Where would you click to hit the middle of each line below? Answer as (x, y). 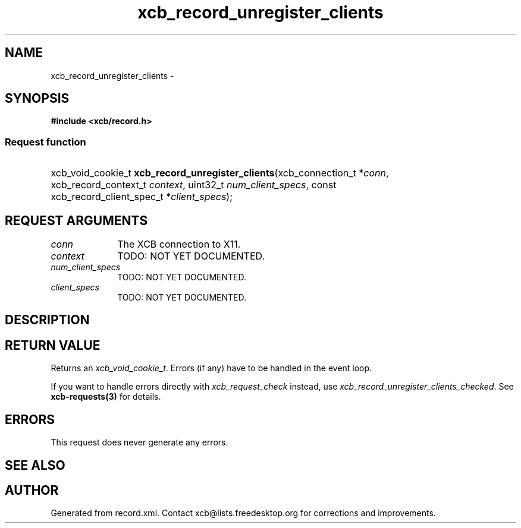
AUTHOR (32, 490)
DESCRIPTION (47, 320)
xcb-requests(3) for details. (106, 397)
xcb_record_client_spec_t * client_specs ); (142, 197)
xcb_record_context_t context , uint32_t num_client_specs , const (194, 185)
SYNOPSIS (37, 99)
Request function (45, 142)
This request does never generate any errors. (139, 442)
